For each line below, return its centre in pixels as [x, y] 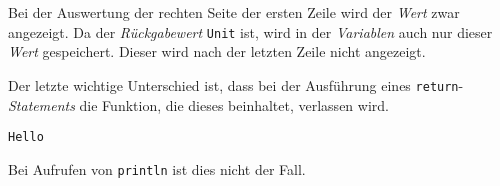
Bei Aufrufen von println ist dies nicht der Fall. [157, 168]
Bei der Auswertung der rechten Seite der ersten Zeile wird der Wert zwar [234, 12]
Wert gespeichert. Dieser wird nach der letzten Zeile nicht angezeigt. [217, 51]
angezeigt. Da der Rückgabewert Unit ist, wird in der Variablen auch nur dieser [250, 31]
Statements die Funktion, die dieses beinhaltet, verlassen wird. [198, 104]
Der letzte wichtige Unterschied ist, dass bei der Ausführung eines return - [236, 84]
